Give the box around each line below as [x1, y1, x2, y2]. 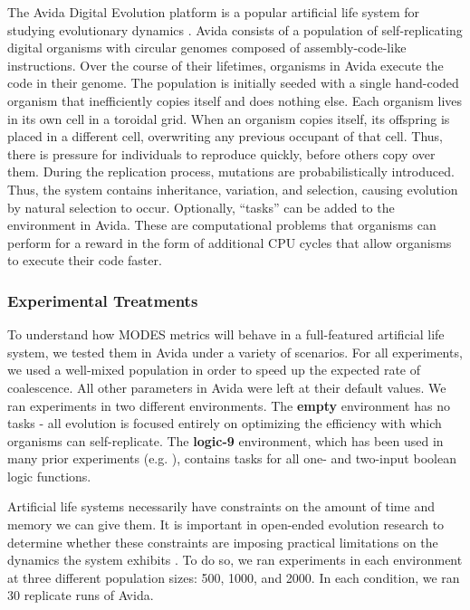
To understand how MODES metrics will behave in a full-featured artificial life [7, 325, 445, 344]
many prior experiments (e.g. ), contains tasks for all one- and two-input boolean [7, 449, 456, 468]
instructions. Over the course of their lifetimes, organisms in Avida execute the [7, 55, 444, 74]
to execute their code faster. [7, 251, 162, 270]
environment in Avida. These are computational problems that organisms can [7, 215, 436, 234]
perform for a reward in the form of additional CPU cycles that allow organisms [7, 233, 452, 252]
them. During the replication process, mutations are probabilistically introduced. [7, 162, 455, 181]
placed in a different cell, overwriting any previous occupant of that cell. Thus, [7, 127, 443, 146]
